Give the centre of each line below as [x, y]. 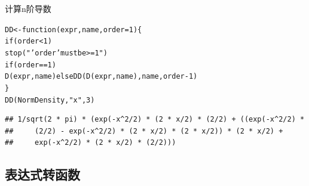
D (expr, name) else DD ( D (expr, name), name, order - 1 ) [101, 77]
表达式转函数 [42, 174]
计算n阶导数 [28, 8]
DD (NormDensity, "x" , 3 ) [50, 100]
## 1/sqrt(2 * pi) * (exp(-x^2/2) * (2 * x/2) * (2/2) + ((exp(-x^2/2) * [155, 120]
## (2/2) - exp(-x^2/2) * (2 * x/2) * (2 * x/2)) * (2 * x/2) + [144, 131]
